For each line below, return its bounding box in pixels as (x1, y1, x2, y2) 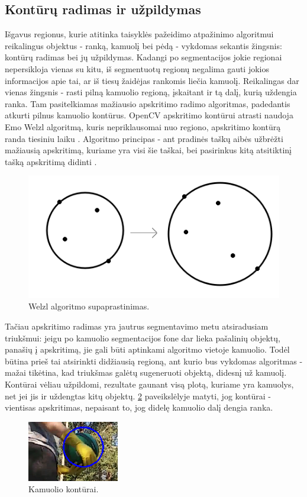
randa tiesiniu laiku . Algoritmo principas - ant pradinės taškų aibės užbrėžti (5, 132, 283, 144)
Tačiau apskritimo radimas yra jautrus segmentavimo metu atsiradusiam (5, 319, 269, 332)
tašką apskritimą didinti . (5, 155, 97, 167)
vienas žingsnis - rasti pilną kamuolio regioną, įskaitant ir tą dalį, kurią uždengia (5, 86, 297, 98)
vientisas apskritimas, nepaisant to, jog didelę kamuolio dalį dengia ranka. (5, 401, 273, 414)
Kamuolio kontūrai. (28, 483, 99, 495)
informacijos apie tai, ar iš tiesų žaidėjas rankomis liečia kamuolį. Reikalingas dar (5, 74, 299, 86)
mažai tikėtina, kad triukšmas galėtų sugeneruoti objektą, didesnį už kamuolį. (5, 366, 287, 379)
